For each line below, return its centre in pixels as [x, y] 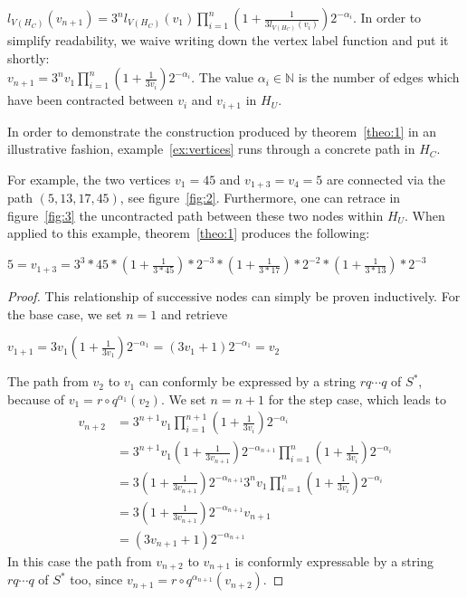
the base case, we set [65, 313]
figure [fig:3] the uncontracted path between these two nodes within [195, 215]
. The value [223, 77]
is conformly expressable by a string [334, 560]
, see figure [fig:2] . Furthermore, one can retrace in [260, 198]
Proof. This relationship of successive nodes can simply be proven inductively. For [234, 296]
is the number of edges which [379, 77]
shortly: [29, 57]
